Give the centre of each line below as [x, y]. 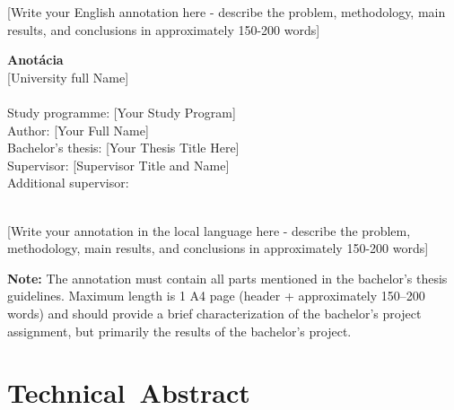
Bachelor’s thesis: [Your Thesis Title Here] [123, 148]
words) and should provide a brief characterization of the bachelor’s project [214, 313]
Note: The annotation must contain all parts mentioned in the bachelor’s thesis [227, 278]
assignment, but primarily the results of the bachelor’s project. [179, 331]
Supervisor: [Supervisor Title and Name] [118, 165]
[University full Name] [68, 77]
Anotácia [35, 60]
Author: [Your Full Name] [78, 130]
